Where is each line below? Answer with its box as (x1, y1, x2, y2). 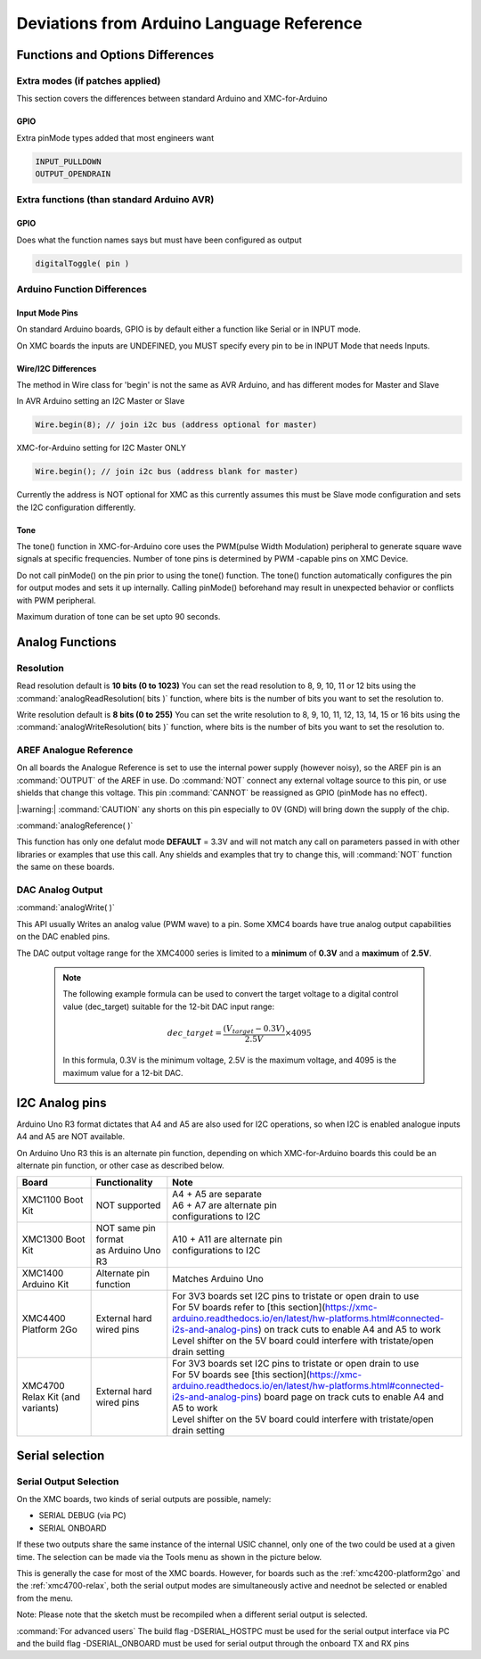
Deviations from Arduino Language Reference (16, 13, 363, 33)
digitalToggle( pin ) (35, 259, 130, 268)
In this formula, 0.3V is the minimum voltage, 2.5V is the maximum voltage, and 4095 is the (62, 1055, 396, 1065)
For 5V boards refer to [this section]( (172, 1302, 325, 1314)
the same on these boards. (16, 861, 115, 873)
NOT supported (95, 1199, 161, 1211)
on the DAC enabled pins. (16, 932, 110, 942)
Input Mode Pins (16, 308, 79, 318)
